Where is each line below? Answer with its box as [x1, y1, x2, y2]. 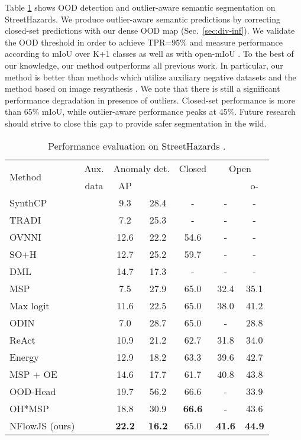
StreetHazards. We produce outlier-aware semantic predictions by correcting [5, 12, 281, 25]
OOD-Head [9, 384, 56, 398]
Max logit [9, 298, 50, 312]
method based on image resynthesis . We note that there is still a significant [5, 82, 280, 95]
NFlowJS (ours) [9, 418, 75, 432]
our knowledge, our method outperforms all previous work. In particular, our [5, 59, 283, 71]
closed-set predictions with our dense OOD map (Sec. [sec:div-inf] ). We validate [5, 24, 295, 37]
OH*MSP [9, 401, 49, 415]
